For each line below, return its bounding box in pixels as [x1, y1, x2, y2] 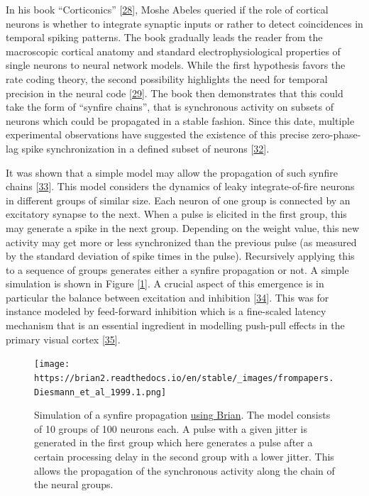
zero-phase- [312, 127, 361, 142]
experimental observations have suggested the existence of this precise [6, 127, 309, 142]
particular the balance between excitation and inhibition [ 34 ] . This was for [6, 290, 329, 304]
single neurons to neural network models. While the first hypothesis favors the [6, 57, 346, 72]
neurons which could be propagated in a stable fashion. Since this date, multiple [6, 113, 355, 128]
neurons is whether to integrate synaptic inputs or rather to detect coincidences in [6, 16, 363, 31]
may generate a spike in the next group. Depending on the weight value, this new [6, 220, 360, 235]
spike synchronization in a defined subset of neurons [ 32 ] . [21, 140, 270, 155]
